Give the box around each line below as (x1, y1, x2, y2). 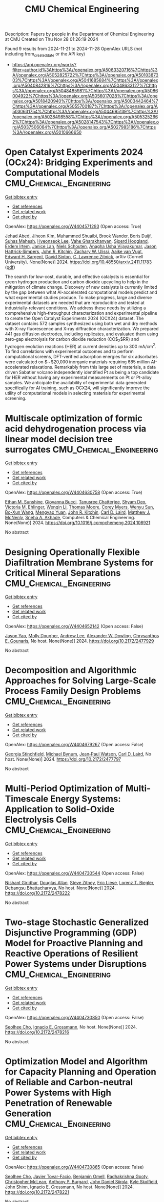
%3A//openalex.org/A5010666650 (12, 129, 82, 135)
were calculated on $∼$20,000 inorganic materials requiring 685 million (5, 359, 150, 365)
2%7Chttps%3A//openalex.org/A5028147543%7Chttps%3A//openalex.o (12, 119, 159, 125)
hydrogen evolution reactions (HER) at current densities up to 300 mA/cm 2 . (5, 342, 157, 349)
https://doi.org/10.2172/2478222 (5, 890, 70, 896)
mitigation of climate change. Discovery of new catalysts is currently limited (5, 284, 158, 290)
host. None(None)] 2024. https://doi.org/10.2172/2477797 (5, 756, 121, 762)
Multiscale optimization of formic (5, 413, 143, 424)
